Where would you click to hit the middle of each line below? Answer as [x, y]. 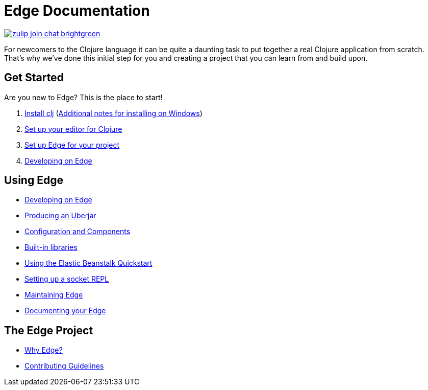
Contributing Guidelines [64, 366]
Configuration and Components [78, 232]
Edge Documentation [77, 11]
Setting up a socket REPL [67, 279]
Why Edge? [44, 350]
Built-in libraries [51, 247]
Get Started [34, 78]
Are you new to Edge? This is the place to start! [83, 97]
